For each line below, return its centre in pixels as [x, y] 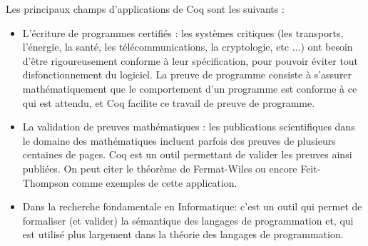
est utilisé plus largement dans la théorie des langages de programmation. [183, 234]
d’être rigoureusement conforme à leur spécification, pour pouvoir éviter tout [190, 60]
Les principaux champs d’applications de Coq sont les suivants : [145, 9]
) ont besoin [327, 47]
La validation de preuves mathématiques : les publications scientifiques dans [189, 127]
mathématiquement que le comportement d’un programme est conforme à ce [190, 88]
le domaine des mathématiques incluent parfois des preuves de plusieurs [179, 140]
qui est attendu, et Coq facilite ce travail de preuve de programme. [169, 102]
